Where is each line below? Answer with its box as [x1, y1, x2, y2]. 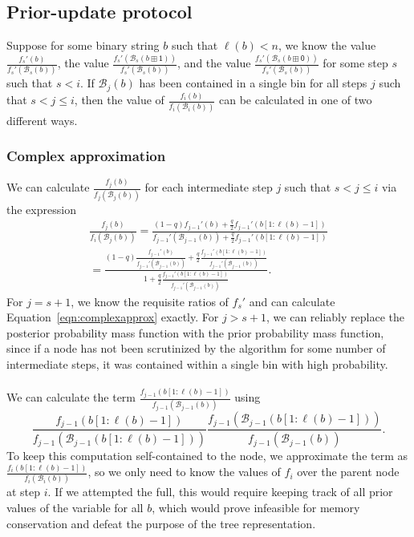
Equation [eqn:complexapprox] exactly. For [6, 309, 219, 325]
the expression [6, 200, 76, 217]
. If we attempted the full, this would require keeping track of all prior [47, 483, 393, 500]
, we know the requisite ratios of [71, 293, 229, 309]
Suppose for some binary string [6, 37, 160, 54]
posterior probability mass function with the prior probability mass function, [6, 324, 384, 341]
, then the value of [74, 91, 164, 108]
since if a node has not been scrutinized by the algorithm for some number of [6, 340, 386, 357]
